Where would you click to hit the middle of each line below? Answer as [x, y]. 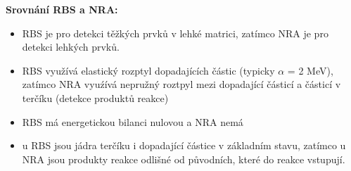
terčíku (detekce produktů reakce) [95, 97]
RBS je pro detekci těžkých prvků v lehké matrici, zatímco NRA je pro [175, 33]
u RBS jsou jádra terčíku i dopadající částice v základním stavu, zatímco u [184, 145]
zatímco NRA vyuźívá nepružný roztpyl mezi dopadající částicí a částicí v [181, 84]
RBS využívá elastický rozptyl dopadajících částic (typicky [148, 70]
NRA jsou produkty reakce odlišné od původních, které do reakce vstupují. [184, 159]
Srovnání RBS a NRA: [62, 9]
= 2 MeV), [310, 70]
